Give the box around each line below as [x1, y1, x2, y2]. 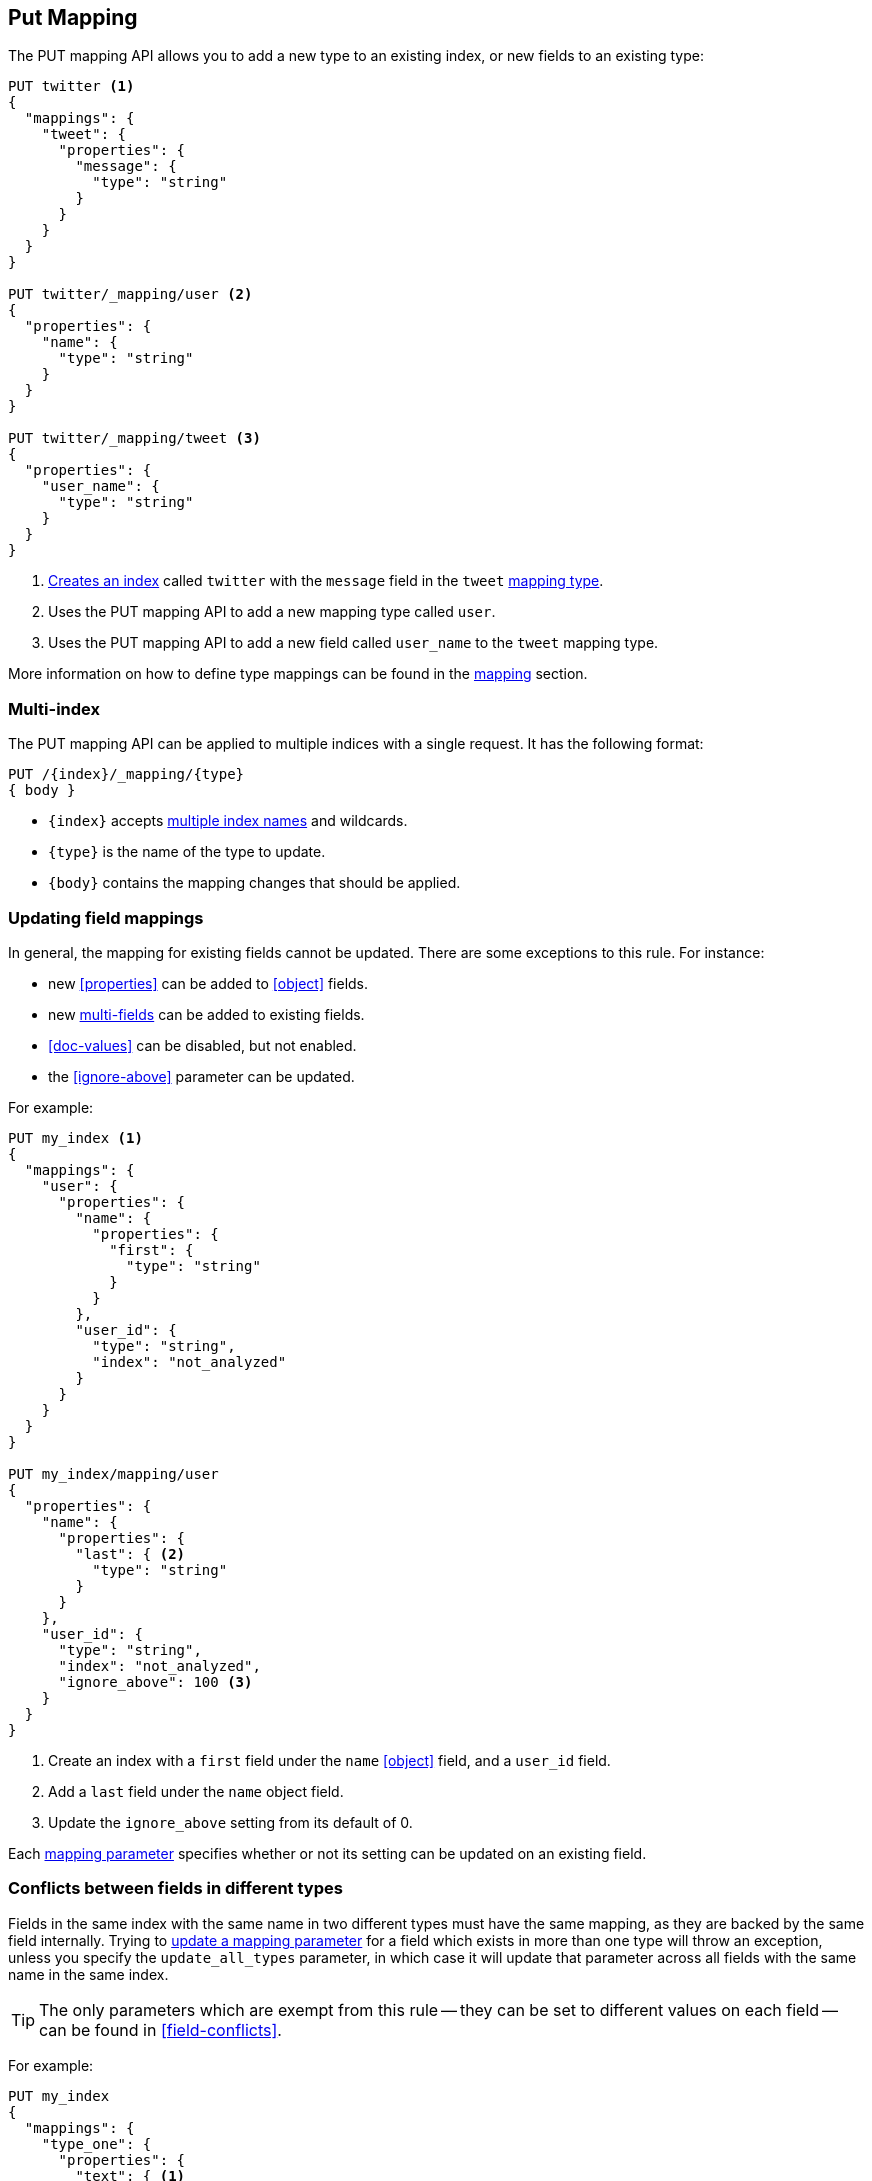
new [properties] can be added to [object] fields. [48, 974, 369, 992]
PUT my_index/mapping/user [8, 1465, 219, 1482]
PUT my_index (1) [8, 1129, 143, 1146]
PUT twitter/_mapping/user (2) [8, 286, 253, 303]
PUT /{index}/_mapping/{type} [8, 766, 245, 783]
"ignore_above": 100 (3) [58, 1673, 253, 1690]
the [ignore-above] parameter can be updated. [48, 1067, 355, 1085]
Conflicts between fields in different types [8, 1878, 343, 1899]
